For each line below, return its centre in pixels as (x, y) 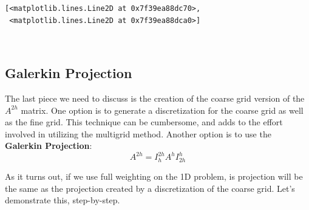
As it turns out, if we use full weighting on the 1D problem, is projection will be (154, 176)
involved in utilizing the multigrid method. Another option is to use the (138, 133)
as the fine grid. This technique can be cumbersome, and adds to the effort (144, 122)
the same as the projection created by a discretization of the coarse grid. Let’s (150, 188)
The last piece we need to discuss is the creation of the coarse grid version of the (155, 98)
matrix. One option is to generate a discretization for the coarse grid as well (162, 110)
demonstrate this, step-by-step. (63, 200)
